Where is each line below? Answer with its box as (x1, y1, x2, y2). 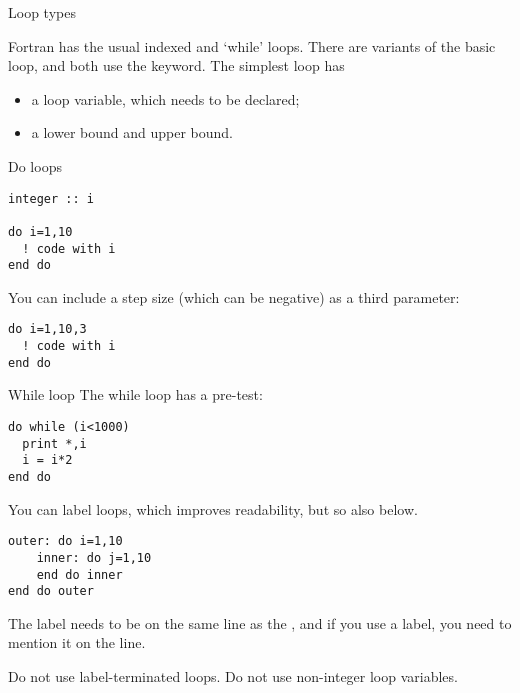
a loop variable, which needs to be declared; (31, 88, 300, 109)
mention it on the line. (8, 632, 146, 653)
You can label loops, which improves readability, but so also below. (8, 498, 418, 519)
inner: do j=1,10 (36, 550, 152, 565)
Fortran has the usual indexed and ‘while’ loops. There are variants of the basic (8, 35, 496, 56)
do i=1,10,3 (8, 322, 87, 337)
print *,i (22, 436, 87, 451)
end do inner (36, 567, 123, 582)
